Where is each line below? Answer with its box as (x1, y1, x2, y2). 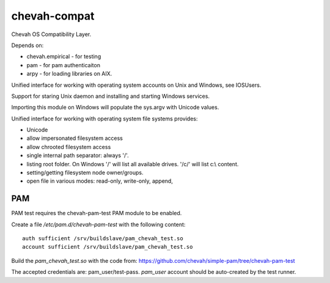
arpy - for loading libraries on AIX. (26, 70, 112, 78)
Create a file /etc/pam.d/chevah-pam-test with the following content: (11, 221, 186, 228)
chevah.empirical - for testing (26, 53, 101, 61)
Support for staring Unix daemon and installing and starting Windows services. (11, 92, 210, 100)
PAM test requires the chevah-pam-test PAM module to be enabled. (11, 210, 182, 217)
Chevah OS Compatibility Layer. (11, 31, 92, 38)
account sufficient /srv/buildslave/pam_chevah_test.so (22, 243, 193, 251)
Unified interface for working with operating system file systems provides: (11, 115, 198, 122)
